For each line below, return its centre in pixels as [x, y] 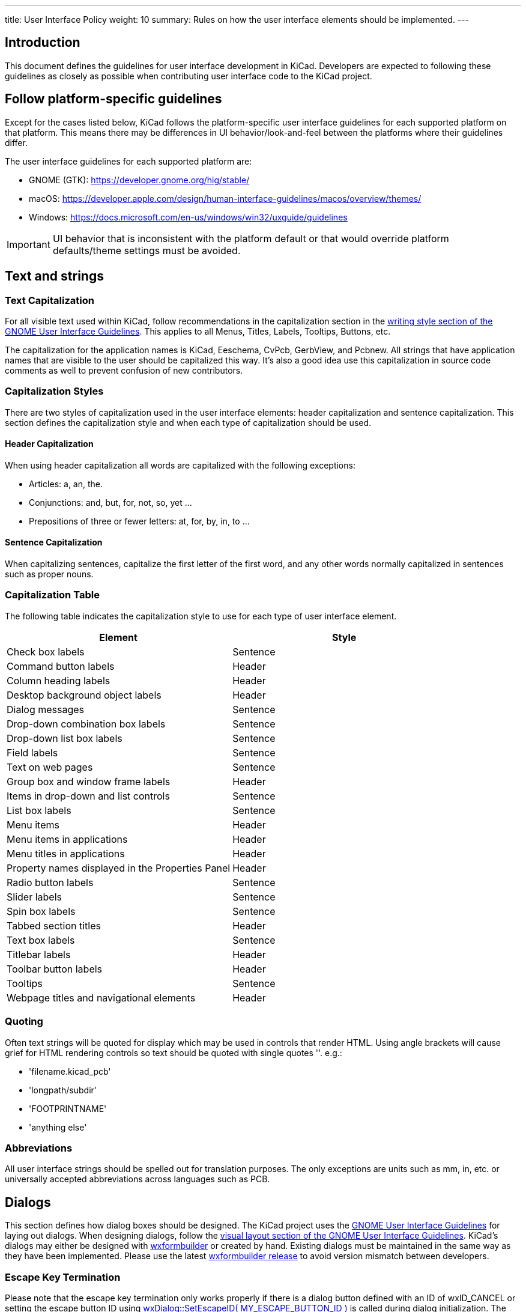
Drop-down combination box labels [86, 724]
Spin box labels [41, 911]
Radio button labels [50, 882]
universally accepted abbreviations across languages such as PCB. [138, 1179]
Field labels [32, 752]
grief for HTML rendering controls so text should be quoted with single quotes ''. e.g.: [174, 1052]
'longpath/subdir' [63, 1090]
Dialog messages [45, 709]
